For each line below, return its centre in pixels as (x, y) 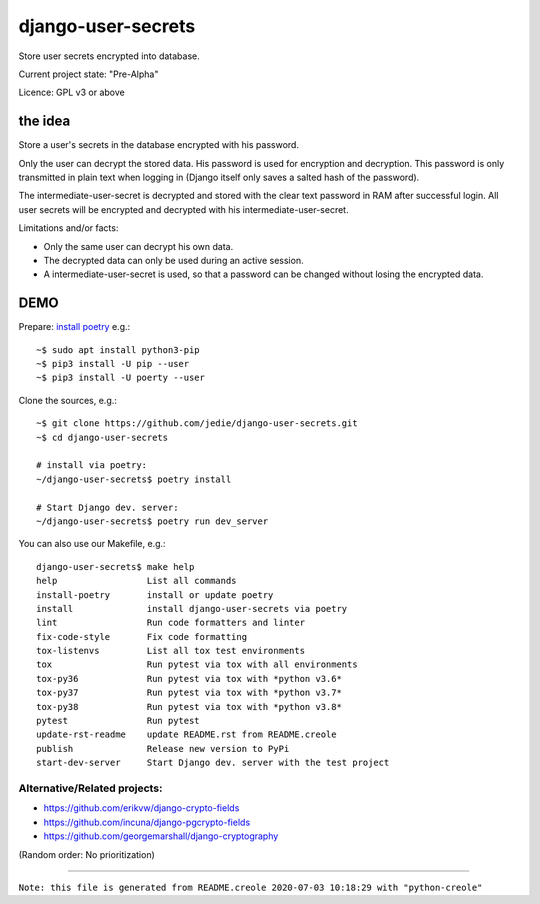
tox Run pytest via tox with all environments (197, 664)
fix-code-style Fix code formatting (142, 636)
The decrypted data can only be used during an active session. (173, 260)
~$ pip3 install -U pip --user (113, 364)
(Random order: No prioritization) (86, 854)
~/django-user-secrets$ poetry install (134, 479)
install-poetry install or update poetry (155, 594)
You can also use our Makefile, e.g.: (92, 544)
